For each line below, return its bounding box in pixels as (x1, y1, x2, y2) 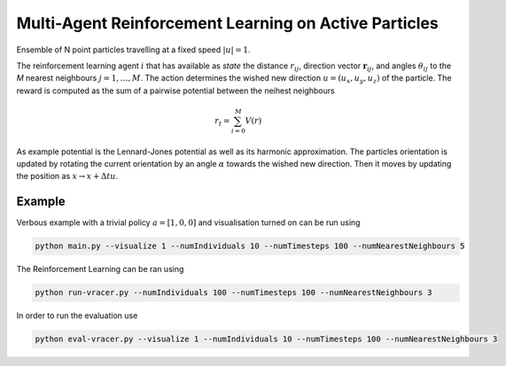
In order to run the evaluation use (16, 310, 138, 321)
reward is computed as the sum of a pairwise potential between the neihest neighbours (16, 85, 336, 96)
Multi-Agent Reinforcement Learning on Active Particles (16, 13, 439, 33)
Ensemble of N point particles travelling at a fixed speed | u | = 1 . (16, 44, 251, 55)
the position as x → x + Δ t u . (16, 171, 119, 182)
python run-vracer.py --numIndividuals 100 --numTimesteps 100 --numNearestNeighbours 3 (35, 288, 433, 298)
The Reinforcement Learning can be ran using (16, 264, 184, 275)
